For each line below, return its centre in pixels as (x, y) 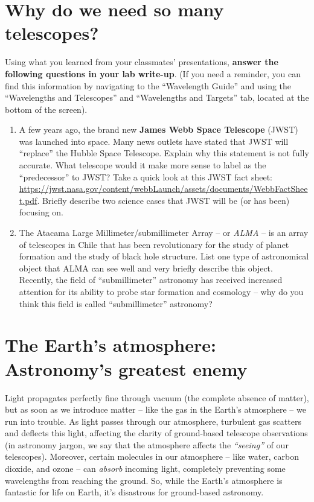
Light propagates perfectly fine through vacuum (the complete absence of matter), (157, 397)
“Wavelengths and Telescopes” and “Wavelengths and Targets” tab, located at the (157, 97)
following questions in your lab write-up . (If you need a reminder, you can (153, 73)
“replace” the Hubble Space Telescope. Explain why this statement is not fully (164, 153)
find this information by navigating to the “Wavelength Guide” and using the (148, 85)
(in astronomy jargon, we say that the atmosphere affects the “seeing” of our (147, 444)
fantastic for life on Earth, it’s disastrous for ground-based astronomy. (134, 492)
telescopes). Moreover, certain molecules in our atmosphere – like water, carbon (152, 456)
